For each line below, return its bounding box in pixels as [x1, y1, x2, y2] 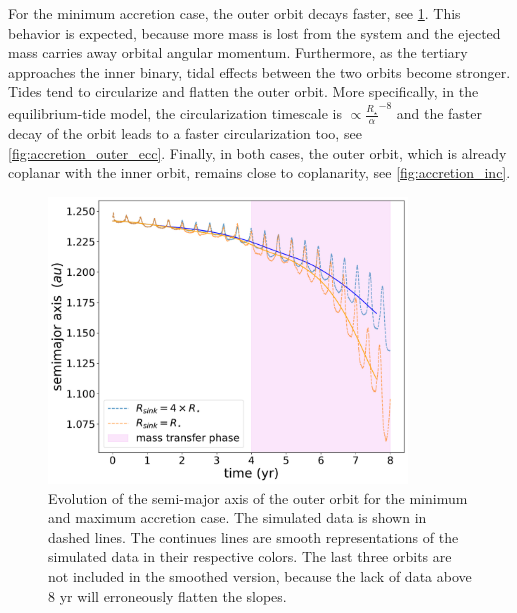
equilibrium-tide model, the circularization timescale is [8, 103, 342, 124]
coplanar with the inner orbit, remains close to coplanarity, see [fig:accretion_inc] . [8, 162, 511, 183]
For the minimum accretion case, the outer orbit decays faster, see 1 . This [8, 3, 461, 23]
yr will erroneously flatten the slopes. [59, 585, 287, 606]
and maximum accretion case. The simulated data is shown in [48, 507, 427, 528]
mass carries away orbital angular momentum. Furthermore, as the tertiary [8, 42, 468, 63]
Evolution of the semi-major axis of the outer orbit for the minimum [48, 487, 468, 508]
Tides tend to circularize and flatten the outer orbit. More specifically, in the [8, 81, 479, 102]
